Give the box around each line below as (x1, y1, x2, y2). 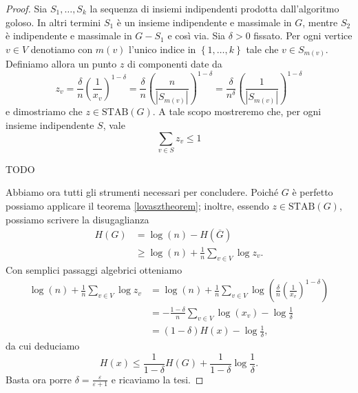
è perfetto (292, 185, 333, 199)
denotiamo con (30, 41, 93, 56)
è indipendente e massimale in (6, 28, 132, 43)
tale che (246, 41, 279, 56)
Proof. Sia (6, 1, 48, 15)
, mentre (302, 14, 338, 29)
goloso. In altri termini (6, 14, 101, 29)
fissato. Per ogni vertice (253, 28, 352, 43)
